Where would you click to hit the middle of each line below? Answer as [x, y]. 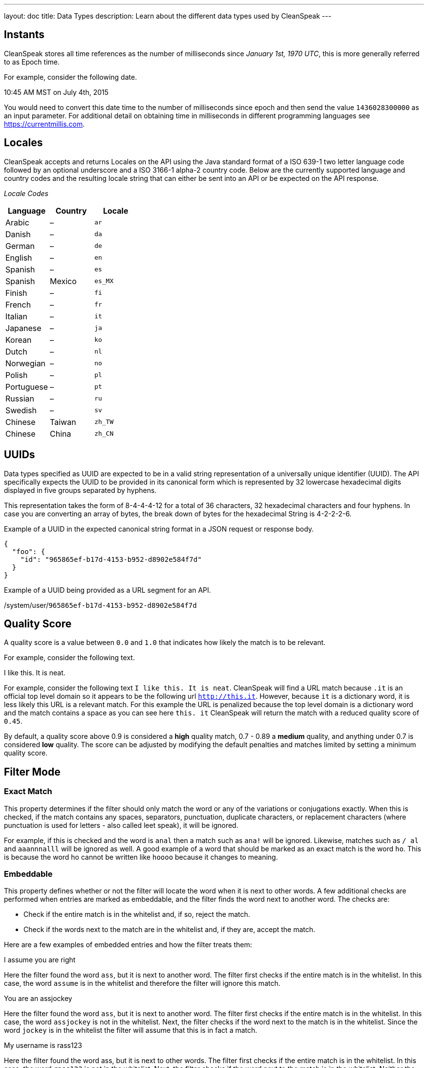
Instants [24, 35]
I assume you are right [40, 960]
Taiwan [63, 422]
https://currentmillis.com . [44, 124]
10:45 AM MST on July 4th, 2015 [56, 92]
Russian [20, 398]
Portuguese [27, 387]
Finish [16, 293]
